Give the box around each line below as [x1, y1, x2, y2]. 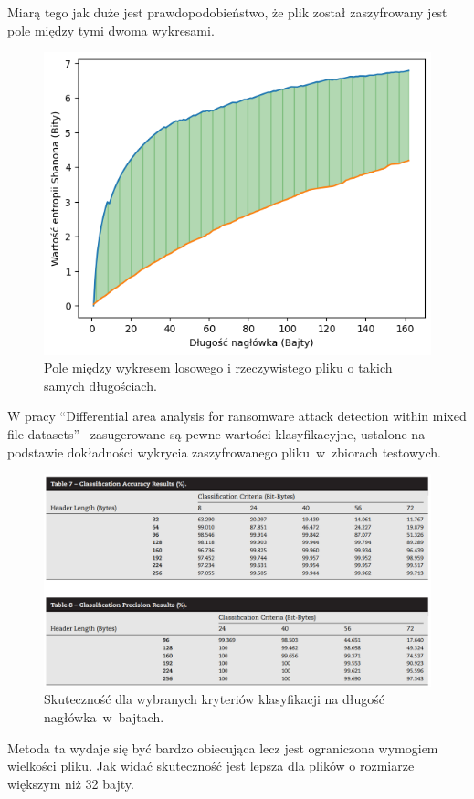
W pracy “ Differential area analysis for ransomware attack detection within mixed [7, 406, 467, 426]
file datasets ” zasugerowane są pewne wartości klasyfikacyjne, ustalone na [7, 424, 426, 443]
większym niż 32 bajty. [7, 773, 134, 793]
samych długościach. [44, 375, 157, 394]
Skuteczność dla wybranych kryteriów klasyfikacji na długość [44, 689, 384, 709]
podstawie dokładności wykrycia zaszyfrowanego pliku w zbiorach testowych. [7, 442, 441, 461]
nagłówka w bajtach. [44, 708, 164, 727]
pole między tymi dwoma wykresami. [7, 20, 215, 39]
